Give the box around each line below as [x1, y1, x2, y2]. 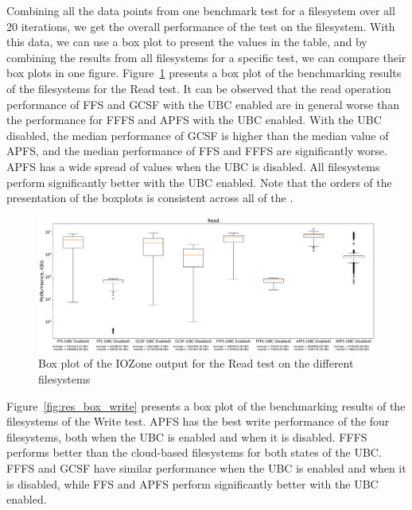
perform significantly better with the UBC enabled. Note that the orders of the [6, 173, 392, 190]
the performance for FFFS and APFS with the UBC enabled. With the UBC [6, 111, 382, 128]
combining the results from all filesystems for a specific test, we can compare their [6, 49, 406, 65]
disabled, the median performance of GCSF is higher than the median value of [6, 127, 389, 143]
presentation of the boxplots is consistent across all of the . [6, 189, 293, 206]
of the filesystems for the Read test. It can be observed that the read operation [6, 80, 391, 96]
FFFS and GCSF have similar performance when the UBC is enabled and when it [6, 460, 406, 477]
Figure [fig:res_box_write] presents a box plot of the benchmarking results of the [6, 397, 406, 414]
